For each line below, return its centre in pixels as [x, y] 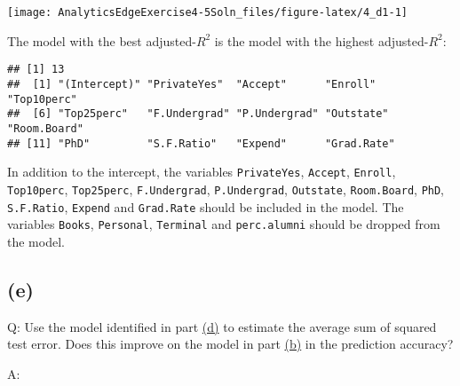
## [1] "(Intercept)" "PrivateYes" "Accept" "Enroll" [192, 84]
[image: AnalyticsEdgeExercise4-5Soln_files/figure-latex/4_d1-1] [208, 12]
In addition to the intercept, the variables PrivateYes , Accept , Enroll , [202, 172]
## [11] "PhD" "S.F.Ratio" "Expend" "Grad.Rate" [201, 143]
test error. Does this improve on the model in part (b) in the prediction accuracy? [230, 344]
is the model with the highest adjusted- [321, 40]
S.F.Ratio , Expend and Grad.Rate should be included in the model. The [206, 206]
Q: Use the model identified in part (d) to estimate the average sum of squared [222, 326]
